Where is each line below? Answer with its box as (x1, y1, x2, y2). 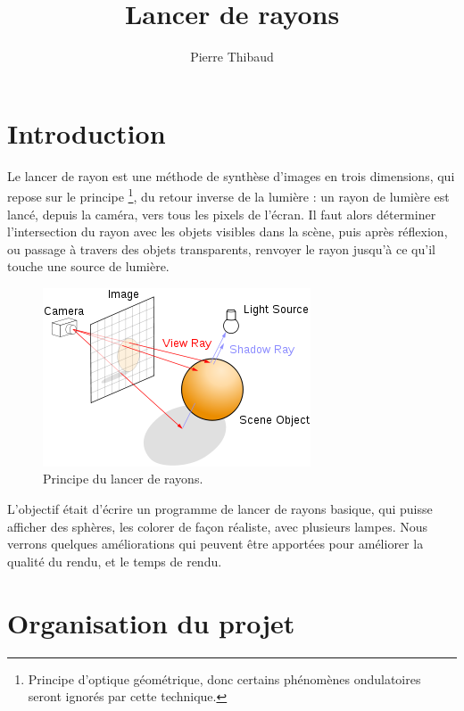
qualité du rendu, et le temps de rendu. (7, 551, 222, 570)
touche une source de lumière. (7, 257, 170, 276)
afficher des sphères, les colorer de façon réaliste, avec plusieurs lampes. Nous (7, 517, 428, 535)
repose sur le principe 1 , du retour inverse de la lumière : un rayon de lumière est (7, 185, 450, 205)
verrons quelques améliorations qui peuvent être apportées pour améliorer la (7, 534, 424, 553)
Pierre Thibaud (190, 47, 274, 66)
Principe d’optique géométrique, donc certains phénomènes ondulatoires (28, 669, 421, 688)
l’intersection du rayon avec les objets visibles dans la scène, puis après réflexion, (7, 222, 448, 241)
